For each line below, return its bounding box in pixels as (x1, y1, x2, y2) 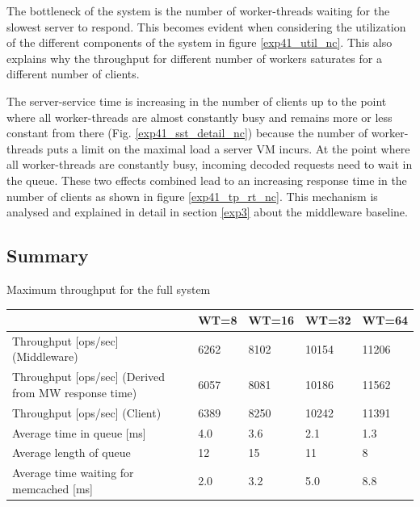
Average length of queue (12, 444, 131, 461)
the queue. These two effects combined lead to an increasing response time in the (6, 171, 407, 188)
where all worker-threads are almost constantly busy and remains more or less (6, 108, 393, 125)
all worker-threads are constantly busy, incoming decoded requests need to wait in (6, 156, 413, 173)
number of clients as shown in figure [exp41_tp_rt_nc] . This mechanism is (6, 187, 378, 204)
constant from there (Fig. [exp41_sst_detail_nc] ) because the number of (6, 124, 368, 141)
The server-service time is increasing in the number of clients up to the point (6, 92, 387, 109)
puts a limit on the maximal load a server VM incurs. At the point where (46, 140, 410, 157)
